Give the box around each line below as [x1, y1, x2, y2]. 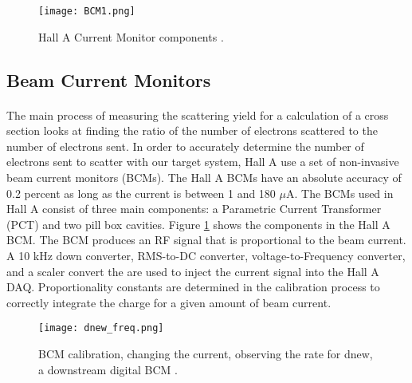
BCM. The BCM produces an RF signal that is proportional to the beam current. [6, 231, 406, 248]
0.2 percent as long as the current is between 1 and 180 [6, 184, 276, 201]
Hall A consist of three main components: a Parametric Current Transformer [6, 200, 382, 217]
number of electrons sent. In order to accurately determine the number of [6, 137, 364, 154]
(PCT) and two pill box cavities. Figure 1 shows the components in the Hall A [6, 215, 390, 232]
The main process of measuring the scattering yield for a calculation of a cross [6, 106, 389, 123]
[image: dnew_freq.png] [38, 322, 164, 334]
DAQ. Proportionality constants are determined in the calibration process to [6, 278, 380, 295]
